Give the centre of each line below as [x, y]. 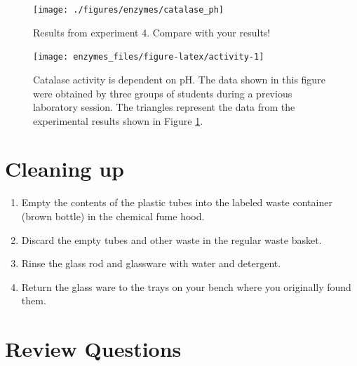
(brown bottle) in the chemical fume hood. [113, 216]
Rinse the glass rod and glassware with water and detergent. [151, 263]
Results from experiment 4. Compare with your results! [152, 32]
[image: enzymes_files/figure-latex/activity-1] [149, 57]
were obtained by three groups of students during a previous [163, 93]
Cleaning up [65, 169]
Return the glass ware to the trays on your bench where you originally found [186, 286]
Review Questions [93, 349]
